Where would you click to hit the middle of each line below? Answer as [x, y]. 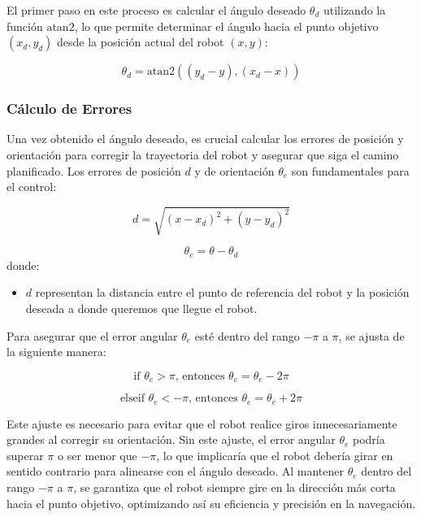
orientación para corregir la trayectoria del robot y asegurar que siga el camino [203, 154]
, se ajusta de [371, 335]
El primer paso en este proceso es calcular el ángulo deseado [156, 10]
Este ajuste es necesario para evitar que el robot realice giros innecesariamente [202, 423]
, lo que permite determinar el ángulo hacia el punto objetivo [226, 26]
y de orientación [234, 170]
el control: [32, 187]
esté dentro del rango [247, 335]
